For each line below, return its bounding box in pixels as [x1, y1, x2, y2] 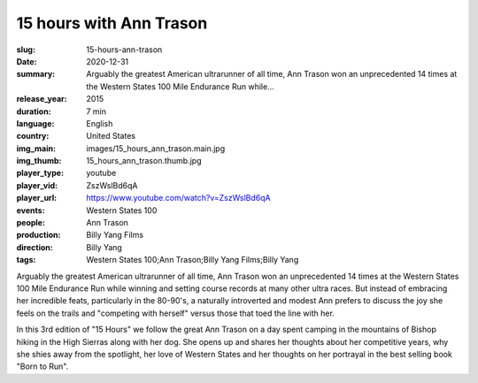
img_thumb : [16, 156, 62, 166]
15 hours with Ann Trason [16, 13, 208, 33]
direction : [16, 241, 53, 252]
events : [16, 204, 45, 216]
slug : [16, 44, 35, 55]
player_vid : [16, 180, 58, 190]
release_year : [16, 94, 68, 104]
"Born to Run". [16, 361, 69, 372]
